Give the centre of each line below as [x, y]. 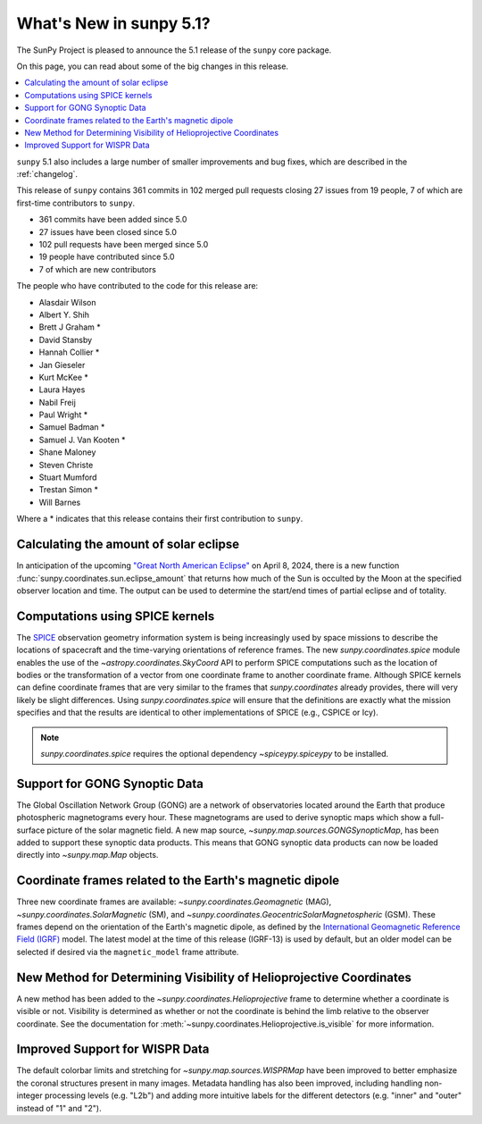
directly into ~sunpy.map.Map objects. [87, 855]
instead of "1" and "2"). [59, 1108]
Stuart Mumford [68, 477]
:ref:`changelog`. [47, 174]
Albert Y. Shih [64, 315]
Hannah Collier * [69, 352]
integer [30, 1095]
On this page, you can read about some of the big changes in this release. [153, 66]
